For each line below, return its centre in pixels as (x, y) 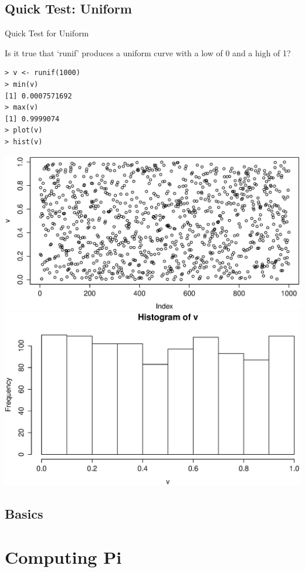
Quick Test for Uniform (47, 33)
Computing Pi (63, 556)
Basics (24, 514)
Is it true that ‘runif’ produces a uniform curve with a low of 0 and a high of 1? (148, 52)
